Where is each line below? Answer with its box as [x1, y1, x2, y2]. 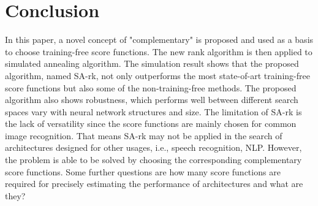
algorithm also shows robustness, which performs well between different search [5, 93, 298, 106]
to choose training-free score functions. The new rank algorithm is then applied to [5, 45, 312, 58]
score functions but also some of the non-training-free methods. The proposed [5, 81, 297, 94]
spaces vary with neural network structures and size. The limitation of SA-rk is [5, 105, 302, 118]
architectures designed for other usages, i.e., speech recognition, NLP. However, [5, 141, 302, 154]
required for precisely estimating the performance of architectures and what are [5, 177, 303, 190]
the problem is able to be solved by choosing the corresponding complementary [5, 153, 302, 166]
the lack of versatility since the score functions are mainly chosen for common [5, 117, 297, 130]
